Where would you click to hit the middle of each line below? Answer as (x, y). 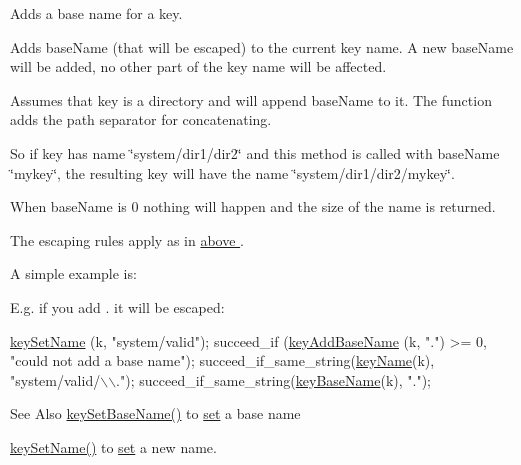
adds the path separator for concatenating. (141, 119)
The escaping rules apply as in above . (127, 239)
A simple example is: (73, 273)
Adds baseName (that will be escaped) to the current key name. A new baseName (262, 46)
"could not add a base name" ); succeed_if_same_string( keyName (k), (222, 360)
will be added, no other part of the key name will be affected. (198, 66)
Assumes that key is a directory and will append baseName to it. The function (251, 99)
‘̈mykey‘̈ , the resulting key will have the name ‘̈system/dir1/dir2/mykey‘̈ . (232, 172)
